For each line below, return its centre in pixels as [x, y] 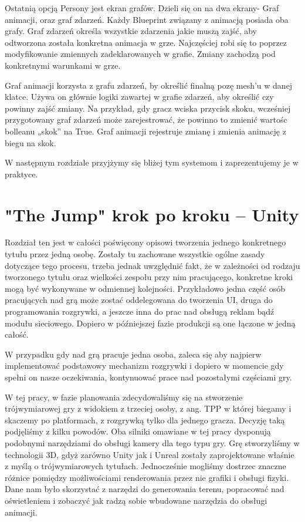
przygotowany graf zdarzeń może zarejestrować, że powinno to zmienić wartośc [146, 119]
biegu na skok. [30, 142]
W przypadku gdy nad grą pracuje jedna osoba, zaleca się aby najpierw [133, 354]
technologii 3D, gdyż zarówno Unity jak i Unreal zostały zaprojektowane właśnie [150, 454]
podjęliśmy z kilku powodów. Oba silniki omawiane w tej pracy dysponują [138, 431]
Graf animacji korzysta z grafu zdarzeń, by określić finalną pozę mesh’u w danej [149, 85]
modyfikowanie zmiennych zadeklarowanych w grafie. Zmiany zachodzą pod [140, 54]
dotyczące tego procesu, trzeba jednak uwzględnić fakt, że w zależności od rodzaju [152, 265]
